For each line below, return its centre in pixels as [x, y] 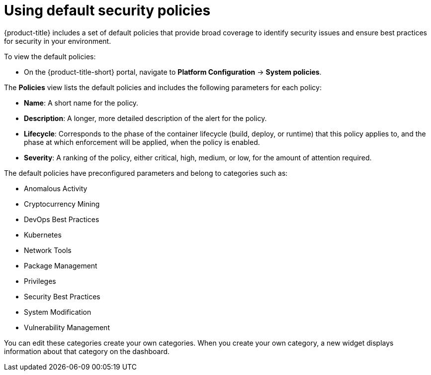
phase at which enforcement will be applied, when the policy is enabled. [142, 142]
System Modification [58, 312]
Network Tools [48, 250]
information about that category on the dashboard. [87, 351]
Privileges [40, 281]
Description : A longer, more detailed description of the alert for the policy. [145, 118]
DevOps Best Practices [62, 219]
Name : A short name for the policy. [81, 103]
